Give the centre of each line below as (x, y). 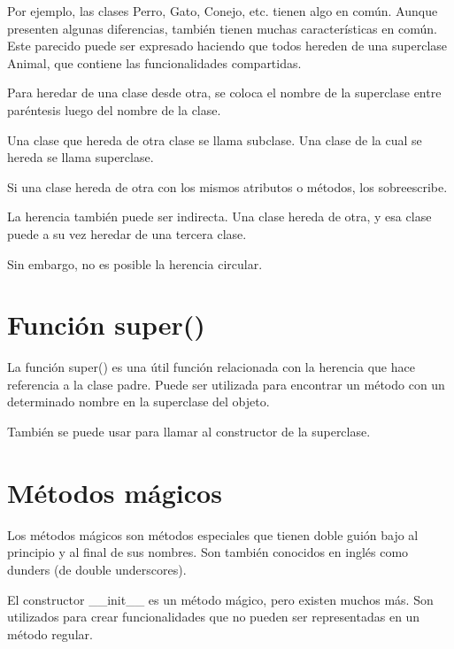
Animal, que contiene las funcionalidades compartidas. (154, 62)
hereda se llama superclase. (81, 157)
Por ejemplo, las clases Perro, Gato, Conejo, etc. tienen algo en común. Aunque (223, 11)
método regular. (50, 634)
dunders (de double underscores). (97, 569)
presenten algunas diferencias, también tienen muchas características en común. (222, 28)
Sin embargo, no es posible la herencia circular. (135, 263)
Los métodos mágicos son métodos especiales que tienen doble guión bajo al (213, 534)
